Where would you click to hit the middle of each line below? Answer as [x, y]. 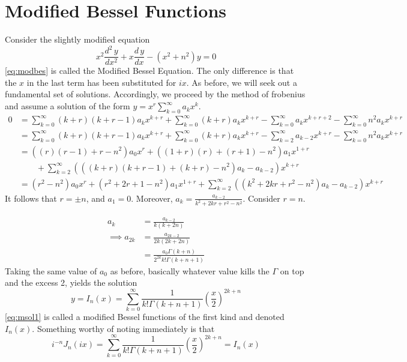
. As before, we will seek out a [242, 82]
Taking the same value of [51, 270]
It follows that [31, 198]
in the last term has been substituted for [101, 82]
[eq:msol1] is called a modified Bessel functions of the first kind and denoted [145, 317]
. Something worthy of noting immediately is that [123, 328]
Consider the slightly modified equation [77, 39]
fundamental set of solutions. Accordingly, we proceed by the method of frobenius [155, 94]
